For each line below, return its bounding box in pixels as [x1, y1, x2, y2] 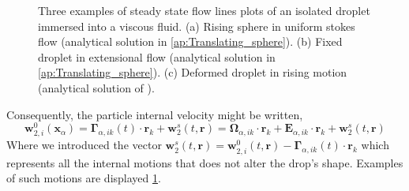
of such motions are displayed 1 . [6, 170, 161, 186]
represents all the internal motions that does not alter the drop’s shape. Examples [6, 154, 403, 170]
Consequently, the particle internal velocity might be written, [6, 106, 303, 122]
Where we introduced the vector [6, 137, 162, 153]
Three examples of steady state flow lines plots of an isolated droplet [38, 2, 370, 18]
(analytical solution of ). [38, 79, 155, 95]
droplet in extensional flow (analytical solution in [38, 48, 276, 65]
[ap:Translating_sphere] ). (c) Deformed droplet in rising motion [38, 64, 347, 81]
